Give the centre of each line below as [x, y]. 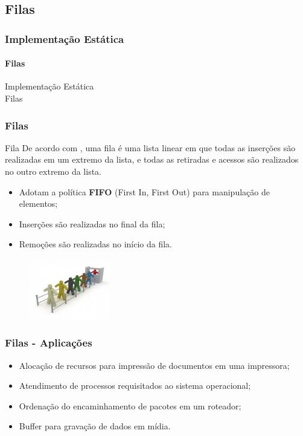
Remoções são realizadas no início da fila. [96, 244]
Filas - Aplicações [49, 343]
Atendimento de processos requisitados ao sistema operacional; [135, 386]
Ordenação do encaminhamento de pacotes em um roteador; [130, 405]
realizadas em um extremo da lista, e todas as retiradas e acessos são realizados [152, 159]
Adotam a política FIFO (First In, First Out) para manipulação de [144, 191]
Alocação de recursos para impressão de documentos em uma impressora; [154, 365]
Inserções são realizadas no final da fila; [92, 223]
